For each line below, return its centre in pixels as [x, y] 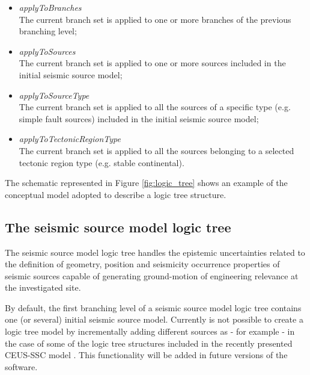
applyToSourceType [54, 95]
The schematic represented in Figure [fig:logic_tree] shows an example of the [146, 183]
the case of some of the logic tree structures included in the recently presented [149, 343]
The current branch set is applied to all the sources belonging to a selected [157, 150]
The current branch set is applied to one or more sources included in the [152, 63]
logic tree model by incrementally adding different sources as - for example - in [150, 331]
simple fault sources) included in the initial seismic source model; [139, 118]
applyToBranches [50, 7]
